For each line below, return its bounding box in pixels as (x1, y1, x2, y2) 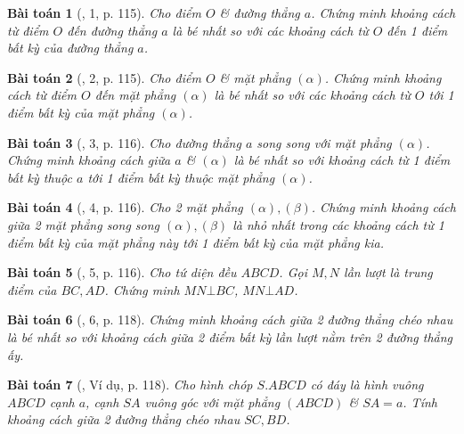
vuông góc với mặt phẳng (144, 392, 281, 411)
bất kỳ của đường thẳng (7, 38, 134, 57)
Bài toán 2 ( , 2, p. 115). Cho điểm (7, 68, 201, 86)
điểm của (7, 280, 57, 299)
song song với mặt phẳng (256, 133, 392, 151)
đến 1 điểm (387, 20, 448, 39)
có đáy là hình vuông (310, 375, 424, 394)
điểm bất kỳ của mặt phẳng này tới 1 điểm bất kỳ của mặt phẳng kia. (7, 233, 384, 251)
